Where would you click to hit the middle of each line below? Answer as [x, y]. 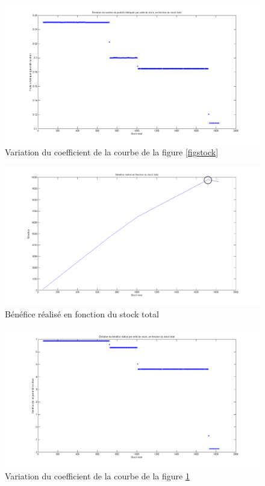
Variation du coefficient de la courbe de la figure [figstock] [112, 152]
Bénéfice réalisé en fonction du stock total [82, 314]
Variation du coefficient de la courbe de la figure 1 [97, 475]
